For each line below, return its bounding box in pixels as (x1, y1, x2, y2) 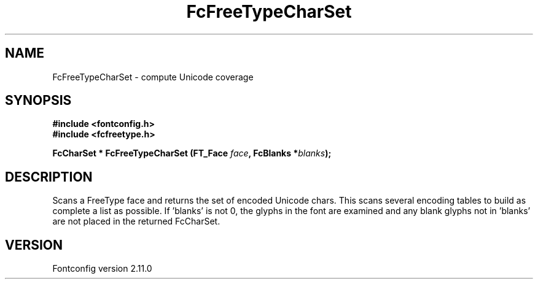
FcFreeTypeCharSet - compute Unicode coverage (52, 71, 254, 82)
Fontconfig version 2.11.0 (52, 263, 152, 274)
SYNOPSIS (5, 93, 72, 109)
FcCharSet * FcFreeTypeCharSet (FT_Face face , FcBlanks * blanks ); (52, 148, 332, 159)
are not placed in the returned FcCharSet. (52, 216, 220, 227)
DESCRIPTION (5, 169, 93, 185)
